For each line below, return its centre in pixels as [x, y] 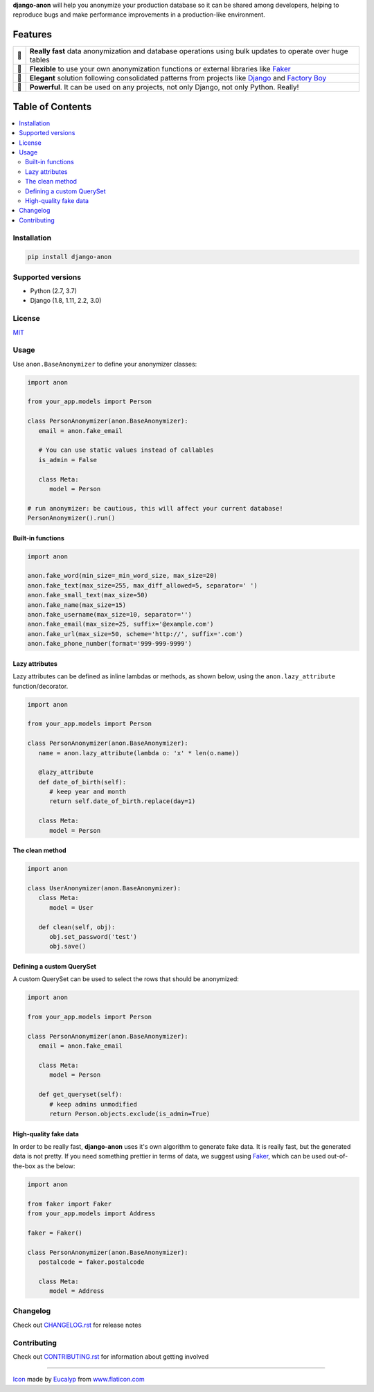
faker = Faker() [55, 1233]
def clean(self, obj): [77, 927]
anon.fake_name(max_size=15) [77, 605]
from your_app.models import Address [91, 1213]
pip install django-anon [70, 257]
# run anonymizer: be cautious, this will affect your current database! [155, 508]
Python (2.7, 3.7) [54, 291]
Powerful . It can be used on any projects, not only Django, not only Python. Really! [164, 87]
